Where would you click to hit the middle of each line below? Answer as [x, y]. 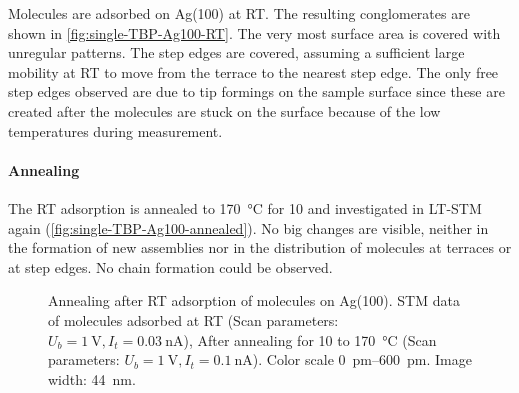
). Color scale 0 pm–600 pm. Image [362, 359]
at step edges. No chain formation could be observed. [170, 266]
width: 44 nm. [92, 378]
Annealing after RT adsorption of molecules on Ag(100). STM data [254, 300]
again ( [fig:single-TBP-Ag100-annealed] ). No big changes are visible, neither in [248, 227]
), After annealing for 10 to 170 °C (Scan [310, 339]
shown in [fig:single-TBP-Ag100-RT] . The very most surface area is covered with [254, 32]
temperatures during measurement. [115, 130]
